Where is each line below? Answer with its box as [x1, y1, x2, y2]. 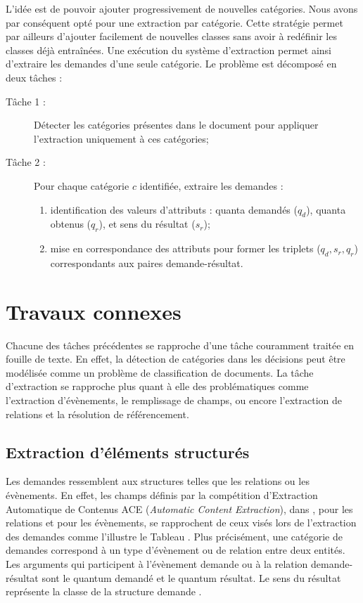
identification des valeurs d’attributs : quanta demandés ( [50, 202, 298, 216]
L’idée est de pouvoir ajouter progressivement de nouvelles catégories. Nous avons [6, 1, 358, 15]
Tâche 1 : [6, 93, 46, 108]
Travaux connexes [6, 297, 181, 325]
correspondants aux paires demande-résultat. [50, 255, 243, 270]
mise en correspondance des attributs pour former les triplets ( [50, 241, 321, 256]
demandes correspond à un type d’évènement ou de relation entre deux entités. [6, 543, 345, 557]
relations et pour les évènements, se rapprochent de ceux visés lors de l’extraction [6, 515, 357, 530]
